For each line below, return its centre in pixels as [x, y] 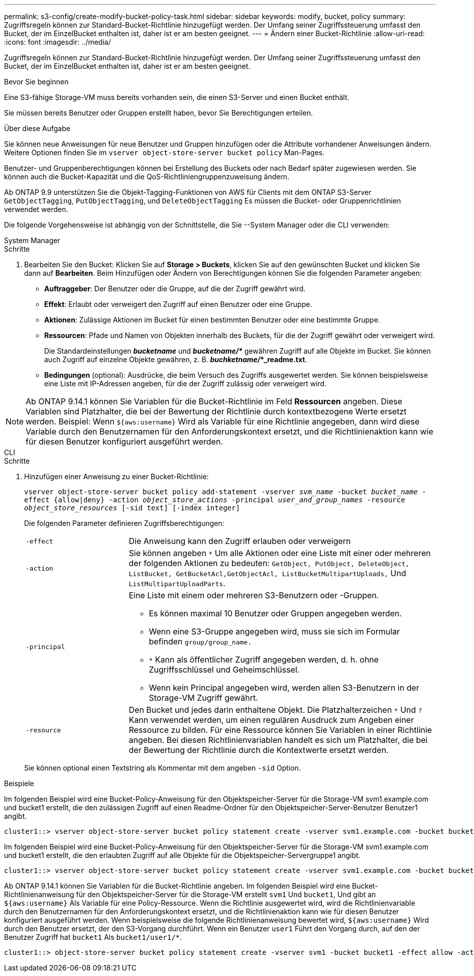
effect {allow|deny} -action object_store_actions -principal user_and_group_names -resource [215, 500]
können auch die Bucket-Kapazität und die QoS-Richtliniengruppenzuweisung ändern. [147, 177]
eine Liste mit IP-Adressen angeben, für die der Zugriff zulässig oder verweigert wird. [186, 384]
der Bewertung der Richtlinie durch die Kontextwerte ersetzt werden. [259, 750]
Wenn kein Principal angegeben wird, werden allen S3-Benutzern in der [284, 688]
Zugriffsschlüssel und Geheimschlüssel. [224, 670]
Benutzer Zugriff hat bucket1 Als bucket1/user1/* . [93, 937]
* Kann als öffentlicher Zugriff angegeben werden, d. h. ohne [264, 660]
